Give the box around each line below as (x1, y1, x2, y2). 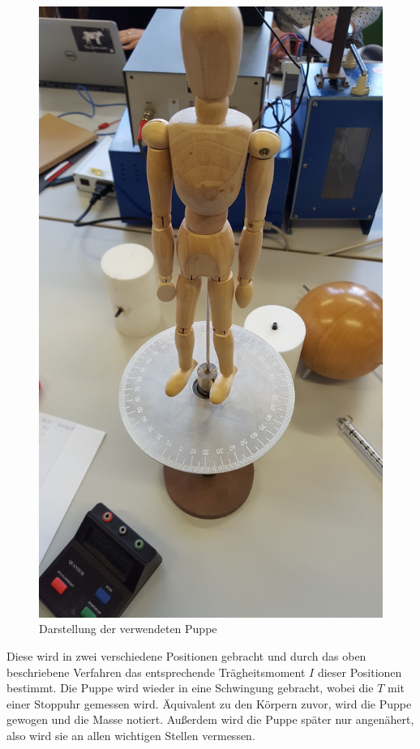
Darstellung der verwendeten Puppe (39, 620, 217, 637)
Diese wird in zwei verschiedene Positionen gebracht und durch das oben (6, 647, 366, 664)
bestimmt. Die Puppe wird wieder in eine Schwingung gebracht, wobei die (6, 679, 374, 696)
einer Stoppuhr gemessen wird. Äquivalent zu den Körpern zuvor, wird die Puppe (6, 695, 412, 712)
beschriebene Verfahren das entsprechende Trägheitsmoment (6, 663, 306, 680)
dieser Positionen (317, 663, 402, 680)
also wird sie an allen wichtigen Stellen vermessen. (6, 726, 255, 743)
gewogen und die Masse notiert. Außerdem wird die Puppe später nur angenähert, (6, 711, 414, 728)
